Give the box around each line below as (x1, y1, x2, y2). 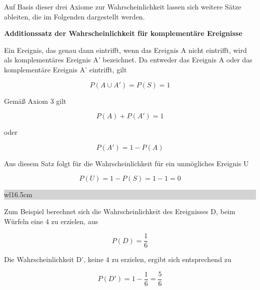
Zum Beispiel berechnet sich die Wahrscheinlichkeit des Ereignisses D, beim (4, 206, 235, 216)
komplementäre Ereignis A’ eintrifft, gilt (4, 64, 127, 74)
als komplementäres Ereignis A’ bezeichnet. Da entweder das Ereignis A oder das (4, 54, 252, 65)
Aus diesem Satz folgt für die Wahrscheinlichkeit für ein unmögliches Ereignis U (4, 158, 249, 168)
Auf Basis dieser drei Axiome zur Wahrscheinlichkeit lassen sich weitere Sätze (4, 1, 241, 11)
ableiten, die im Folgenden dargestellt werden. (4, 11, 145, 21)
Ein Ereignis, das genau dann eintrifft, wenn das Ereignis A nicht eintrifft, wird (4, 44, 247, 55)
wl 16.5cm (4, 189, 32, 200)
